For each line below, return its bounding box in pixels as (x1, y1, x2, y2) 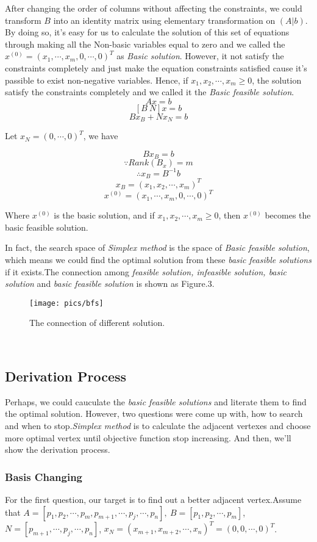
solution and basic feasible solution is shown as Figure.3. (5, 277, 215, 290)
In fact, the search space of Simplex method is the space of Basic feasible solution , (5, 241, 310, 254)
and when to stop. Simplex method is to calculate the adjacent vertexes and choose (5, 419, 311, 432)
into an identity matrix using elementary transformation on (53, 13, 276, 26)
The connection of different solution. (29, 316, 165, 329)
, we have (83, 129, 118, 142)
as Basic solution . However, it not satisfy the (116, 49, 284, 62)
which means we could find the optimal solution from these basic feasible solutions (5, 253, 312, 266)
